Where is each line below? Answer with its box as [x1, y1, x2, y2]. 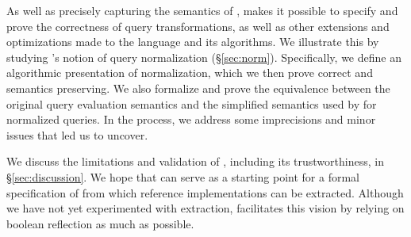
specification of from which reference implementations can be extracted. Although [6, 184, 404, 201]
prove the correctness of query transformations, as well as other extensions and [6, 17, 390, 34]
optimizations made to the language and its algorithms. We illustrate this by [6, 33, 379, 50]
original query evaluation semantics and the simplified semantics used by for [6, 95, 377, 112]
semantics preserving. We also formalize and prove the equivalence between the [6, 79, 390, 96]
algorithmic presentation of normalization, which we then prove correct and [6, 64, 373, 81]
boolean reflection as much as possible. [6, 215, 194, 231]
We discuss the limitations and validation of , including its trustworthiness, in [6, 153, 384, 170]
